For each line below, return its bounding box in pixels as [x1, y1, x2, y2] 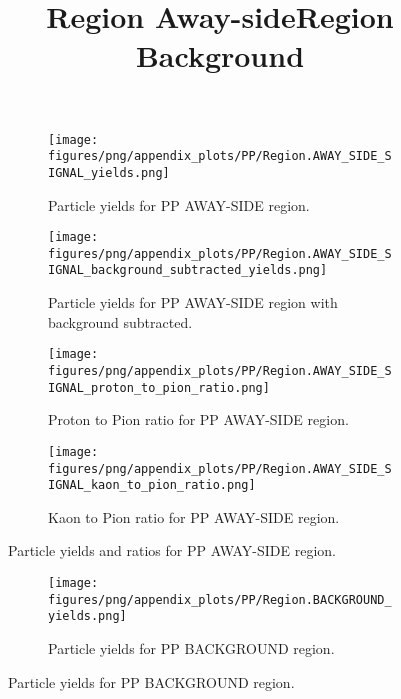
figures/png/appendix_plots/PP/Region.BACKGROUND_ [48, 592, 392, 607]
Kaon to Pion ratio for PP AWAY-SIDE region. [48, 506, 340, 527]
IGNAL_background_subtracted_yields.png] [48, 263, 328, 278]
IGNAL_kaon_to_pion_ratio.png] [48, 478, 256, 493]
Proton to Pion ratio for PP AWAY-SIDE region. [48, 409, 349, 430]
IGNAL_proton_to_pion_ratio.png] [48, 380, 270, 395]
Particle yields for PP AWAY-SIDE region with [48, 292, 338, 313]
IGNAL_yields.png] [48, 165, 170, 180]
